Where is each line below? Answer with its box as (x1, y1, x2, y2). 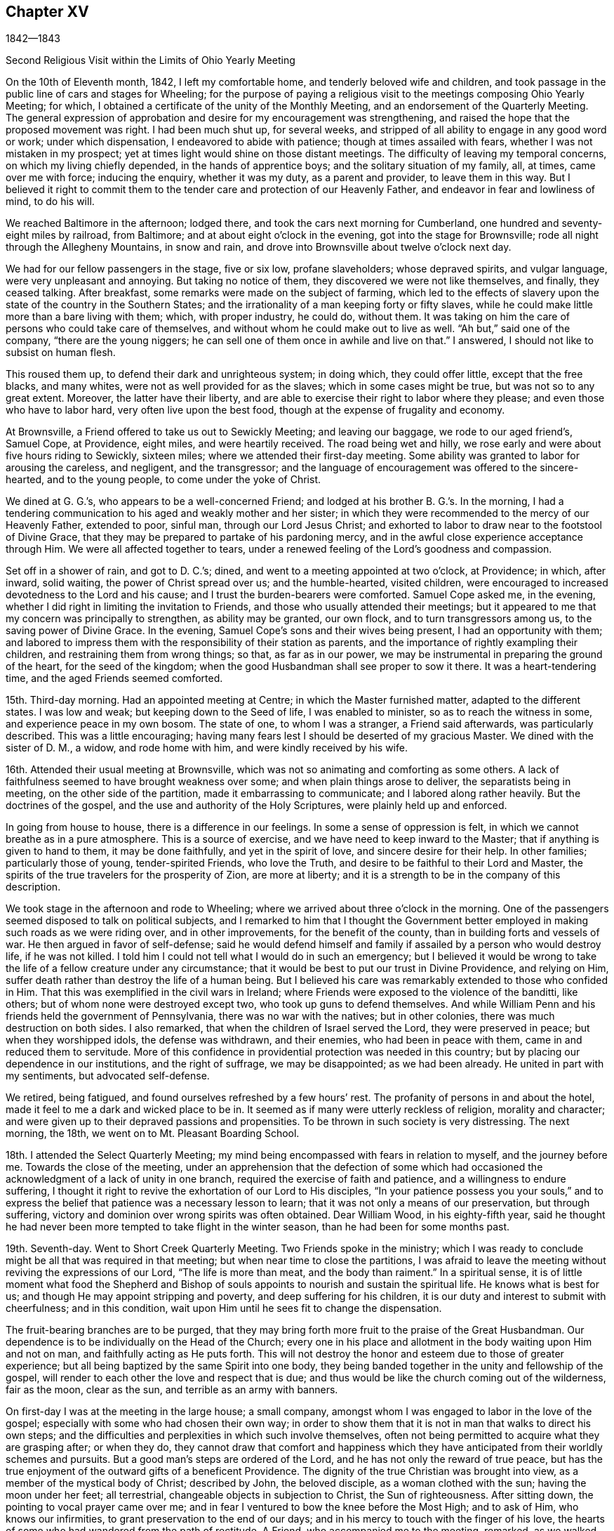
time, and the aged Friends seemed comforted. (6, 672, 223, 685)
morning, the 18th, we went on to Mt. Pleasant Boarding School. (6, 1127, 300, 1140)
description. (6, 881, 61, 893)
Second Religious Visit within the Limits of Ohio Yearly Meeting (6, 54, 295, 67)
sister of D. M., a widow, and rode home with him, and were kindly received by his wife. (6, 742, 408, 754)
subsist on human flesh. (6, 346, 116, 359)
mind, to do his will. (6, 195, 95, 208)
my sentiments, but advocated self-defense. (6, 1070, 210, 1082)
